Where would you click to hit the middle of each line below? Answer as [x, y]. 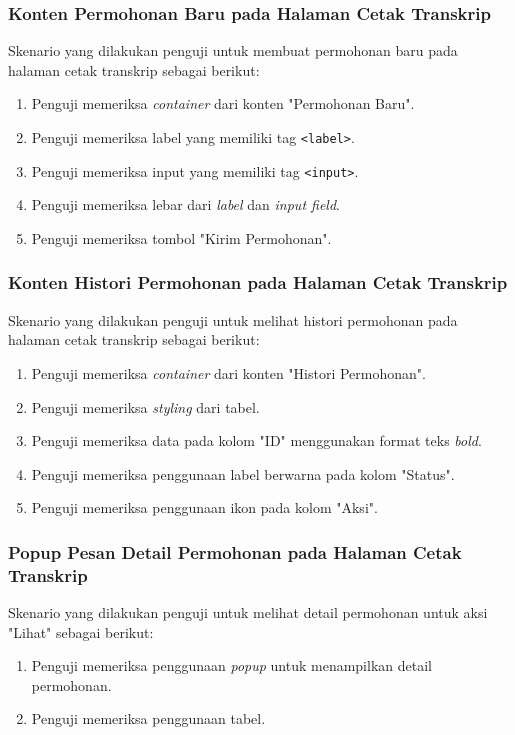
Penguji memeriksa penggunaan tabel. [148, 718]
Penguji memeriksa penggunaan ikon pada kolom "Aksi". [204, 507]
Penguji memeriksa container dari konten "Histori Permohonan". [228, 372]
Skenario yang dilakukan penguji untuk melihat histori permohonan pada [233, 319]
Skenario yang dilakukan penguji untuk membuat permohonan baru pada [233, 50]
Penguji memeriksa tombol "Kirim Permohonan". [181, 237]
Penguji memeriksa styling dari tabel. [145, 406]
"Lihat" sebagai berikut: [81, 631]
